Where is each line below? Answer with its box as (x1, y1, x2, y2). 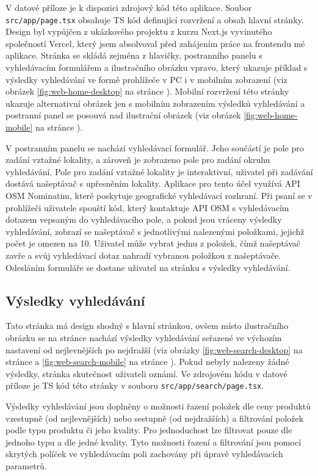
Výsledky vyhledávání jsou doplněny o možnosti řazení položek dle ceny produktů (5, 399, 311, 412)
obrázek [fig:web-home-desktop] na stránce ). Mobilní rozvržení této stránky (5, 85, 289, 98)
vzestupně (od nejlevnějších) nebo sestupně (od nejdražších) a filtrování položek (5, 411, 304, 424)
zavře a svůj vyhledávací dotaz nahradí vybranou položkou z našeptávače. (5, 248, 281, 261)
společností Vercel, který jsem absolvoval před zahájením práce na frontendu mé (5, 37, 305, 49)
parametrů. (5, 459, 47, 472)
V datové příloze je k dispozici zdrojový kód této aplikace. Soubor (5, 1, 252, 13)
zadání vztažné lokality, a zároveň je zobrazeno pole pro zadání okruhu (5, 153, 270, 166)
